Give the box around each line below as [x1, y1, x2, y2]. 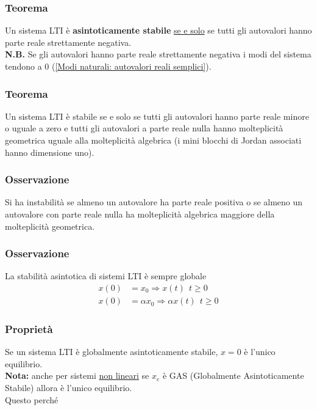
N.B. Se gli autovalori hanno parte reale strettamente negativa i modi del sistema [5, 48, 312, 60]
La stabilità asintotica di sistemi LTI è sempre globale [5, 269, 207, 282]
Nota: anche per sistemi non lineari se [5, 369, 149, 382]
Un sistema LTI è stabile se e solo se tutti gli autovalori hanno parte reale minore [5, 109, 309, 122]
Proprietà [5, 321, 53, 336]
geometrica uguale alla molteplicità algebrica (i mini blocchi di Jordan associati [5, 134, 302, 146]
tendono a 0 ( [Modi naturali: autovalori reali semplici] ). [5, 60, 212, 72]
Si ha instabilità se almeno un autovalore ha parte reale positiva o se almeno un [5, 196, 303, 208]
